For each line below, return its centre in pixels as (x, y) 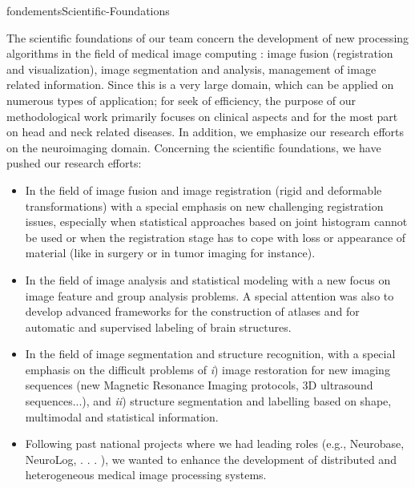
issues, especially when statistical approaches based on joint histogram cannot (216, 222)
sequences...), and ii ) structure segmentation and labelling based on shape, (208, 401)
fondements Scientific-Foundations (88, 10)
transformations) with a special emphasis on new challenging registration (204, 206)
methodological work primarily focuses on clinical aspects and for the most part (202, 116)
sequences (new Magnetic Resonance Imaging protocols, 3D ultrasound (199, 385)
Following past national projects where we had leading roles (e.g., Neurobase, (215, 444)
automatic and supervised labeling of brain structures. (158, 327)
